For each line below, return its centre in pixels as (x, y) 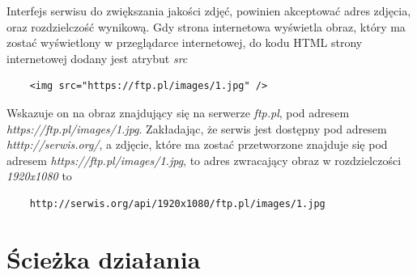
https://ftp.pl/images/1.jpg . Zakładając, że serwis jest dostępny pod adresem (197, 128)
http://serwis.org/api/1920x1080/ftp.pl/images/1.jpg (177, 203)
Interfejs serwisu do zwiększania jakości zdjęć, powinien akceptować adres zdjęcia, (209, 11)
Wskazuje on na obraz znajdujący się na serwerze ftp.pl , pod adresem (178, 112)
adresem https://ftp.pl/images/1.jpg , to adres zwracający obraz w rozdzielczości (204, 160)
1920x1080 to (39, 176)
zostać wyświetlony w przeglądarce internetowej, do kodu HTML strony (185, 42)
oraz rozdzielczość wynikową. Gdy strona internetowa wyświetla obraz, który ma (206, 26)
